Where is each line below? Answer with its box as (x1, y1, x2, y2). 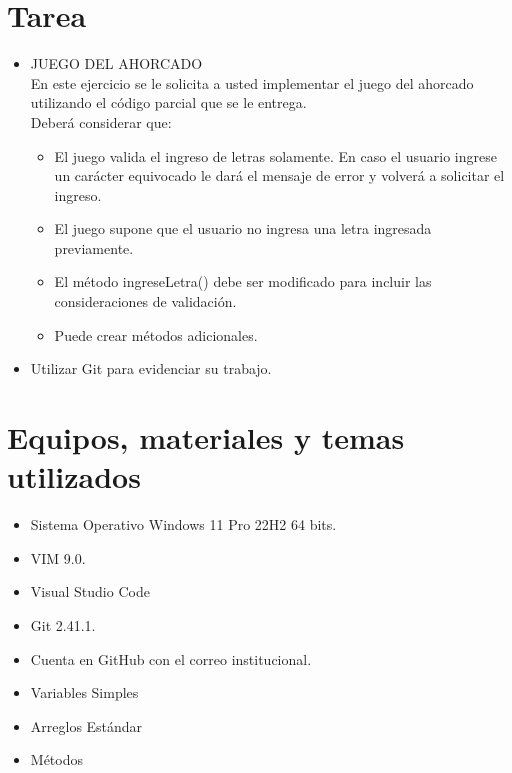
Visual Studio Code (30, 581, 150, 602)
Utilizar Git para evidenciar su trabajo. (30, 358, 272, 379)
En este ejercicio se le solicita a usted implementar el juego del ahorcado (30, 72, 474, 93)
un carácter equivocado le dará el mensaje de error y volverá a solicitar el (54, 165, 505, 186)
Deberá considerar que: (30, 111, 172, 132)
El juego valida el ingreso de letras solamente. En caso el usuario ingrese (54, 145, 497, 166)
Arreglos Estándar (30, 715, 143, 736)
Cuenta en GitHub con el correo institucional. (30, 648, 312, 669)
